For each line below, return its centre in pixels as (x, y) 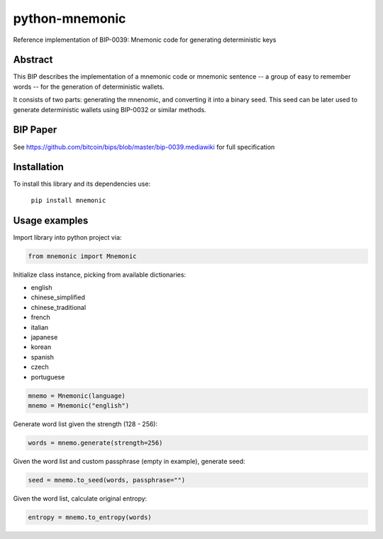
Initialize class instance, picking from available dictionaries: (100, 274)
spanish (43, 357)
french (40, 317)
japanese (44, 338)
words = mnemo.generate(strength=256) (95, 443)
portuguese (48, 377)
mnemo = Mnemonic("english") (79, 405)
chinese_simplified (58, 297)
